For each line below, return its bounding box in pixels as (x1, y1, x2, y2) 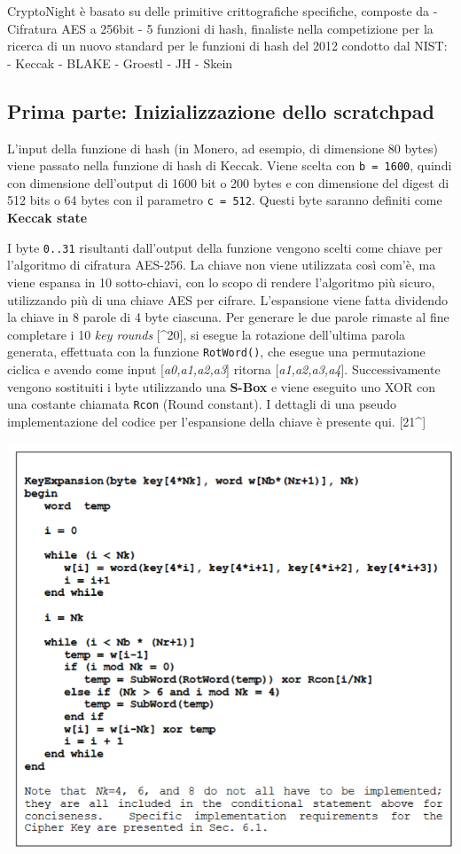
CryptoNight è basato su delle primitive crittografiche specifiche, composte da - (7, 2, 438, 20)
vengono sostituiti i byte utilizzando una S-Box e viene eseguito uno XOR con (7, 377, 435, 396)
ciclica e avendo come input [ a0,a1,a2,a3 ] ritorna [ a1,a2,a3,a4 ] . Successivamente (7, 359, 441, 378)
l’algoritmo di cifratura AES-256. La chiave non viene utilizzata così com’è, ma (7, 255, 436, 274)
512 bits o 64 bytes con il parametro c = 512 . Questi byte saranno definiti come (7, 191, 442, 209)
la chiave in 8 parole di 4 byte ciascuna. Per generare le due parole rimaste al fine (7, 308, 449, 326)
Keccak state (7, 208, 88, 227)
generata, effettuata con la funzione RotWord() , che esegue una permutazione (7, 342, 426, 361)
